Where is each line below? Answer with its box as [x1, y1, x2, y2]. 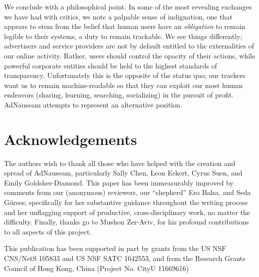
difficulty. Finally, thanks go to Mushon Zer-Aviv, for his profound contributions [4, 216, 249, 227]
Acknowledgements [4, 128, 137, 149]
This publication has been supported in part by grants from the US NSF [4, 243, 227, 253]
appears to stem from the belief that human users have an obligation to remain [4, 21, 246, 31]
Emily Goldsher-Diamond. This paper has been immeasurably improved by [4, 177, 234, 187]
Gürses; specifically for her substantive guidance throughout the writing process [4, 197, 248, 207]
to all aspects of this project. [4, 226, 92, 236]
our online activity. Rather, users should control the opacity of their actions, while [4, 50, 256, 60]
